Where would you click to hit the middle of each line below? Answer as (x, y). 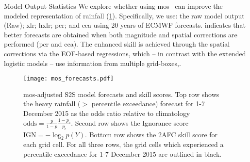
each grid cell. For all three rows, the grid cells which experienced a (124, 144)
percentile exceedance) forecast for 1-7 (148, 104)
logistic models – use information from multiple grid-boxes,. (92, 63)
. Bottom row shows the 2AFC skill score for (151, 134)
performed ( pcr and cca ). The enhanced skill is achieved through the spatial (117, 44)
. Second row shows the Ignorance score (130, 122)
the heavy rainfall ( (52, 104)
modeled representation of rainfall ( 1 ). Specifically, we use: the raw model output (124, 15)
